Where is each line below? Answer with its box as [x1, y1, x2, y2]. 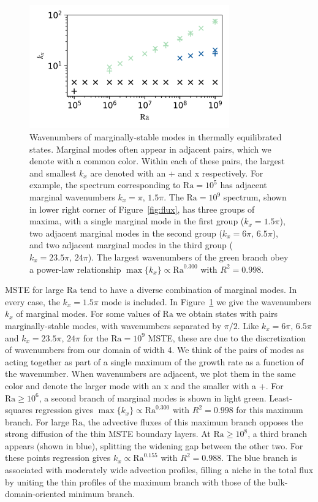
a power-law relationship [29, 262, 121, 275]
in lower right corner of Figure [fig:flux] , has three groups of [29, 202, 255, 215]
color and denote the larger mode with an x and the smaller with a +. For [5, 379, 284, 392]
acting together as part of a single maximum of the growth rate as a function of [5, 355, 304, 368]
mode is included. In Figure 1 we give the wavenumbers [101, 295, 311, 308]
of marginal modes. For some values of [16, 307, 160, 320]
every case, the [5, 295, 60, 308]
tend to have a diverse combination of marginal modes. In [80, 283, 297, 296]
